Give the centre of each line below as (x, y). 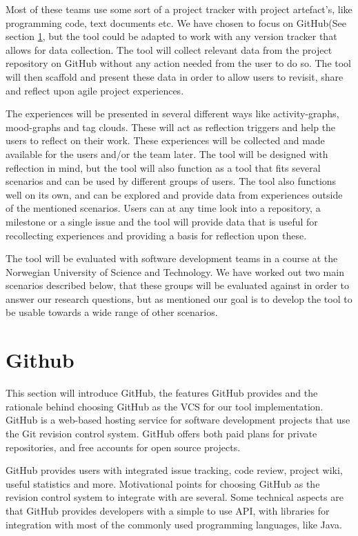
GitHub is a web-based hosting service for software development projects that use (178, 420)
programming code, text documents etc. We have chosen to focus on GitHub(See (176, 22)
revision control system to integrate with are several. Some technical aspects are (175, 497)
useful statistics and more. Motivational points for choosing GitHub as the (163, 483)
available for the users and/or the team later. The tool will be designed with (167, 153)
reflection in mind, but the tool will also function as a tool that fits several (163, 167)
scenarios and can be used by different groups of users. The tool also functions (171, 181)
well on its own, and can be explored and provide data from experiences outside (174, 194)
